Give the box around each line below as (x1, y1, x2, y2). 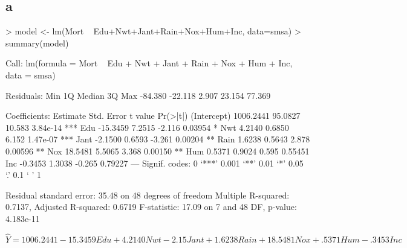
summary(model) (5, 36, 69, 49)
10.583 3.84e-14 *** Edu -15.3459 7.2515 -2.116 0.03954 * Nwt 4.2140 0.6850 (5, 121, 289, 133)
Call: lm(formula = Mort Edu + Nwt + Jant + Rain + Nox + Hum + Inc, (5, 57, 293, 69)
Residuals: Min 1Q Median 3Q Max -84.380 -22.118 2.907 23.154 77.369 (5, 89, 271, 101)
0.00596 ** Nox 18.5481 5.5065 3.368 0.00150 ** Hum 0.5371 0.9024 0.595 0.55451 (5, 144, 310, 157)
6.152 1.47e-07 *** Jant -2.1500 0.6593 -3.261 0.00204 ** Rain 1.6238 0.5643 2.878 (5, 133, 310, 145)
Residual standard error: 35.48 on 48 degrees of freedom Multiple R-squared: (5, 188, 290, 201)
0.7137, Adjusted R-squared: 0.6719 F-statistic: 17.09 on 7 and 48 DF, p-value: (5, 200, 297, 213)
